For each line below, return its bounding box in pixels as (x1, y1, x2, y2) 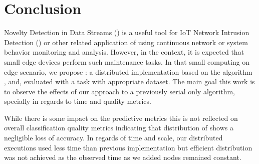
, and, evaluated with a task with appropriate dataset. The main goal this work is (4, 76, 255, 87)
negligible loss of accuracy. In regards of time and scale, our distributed (4, 132, 223, 143)
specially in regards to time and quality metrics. (4, 96, 151, 106)
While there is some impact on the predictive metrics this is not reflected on (4, 112, 238, 123)
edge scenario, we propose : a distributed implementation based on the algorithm (4, 66, 252, 77)
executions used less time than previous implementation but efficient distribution (4, 142, 252, 152)
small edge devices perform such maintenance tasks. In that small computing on (4, 56, 250, 67)
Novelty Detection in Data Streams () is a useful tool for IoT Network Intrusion (4, 27, 249, 38)
